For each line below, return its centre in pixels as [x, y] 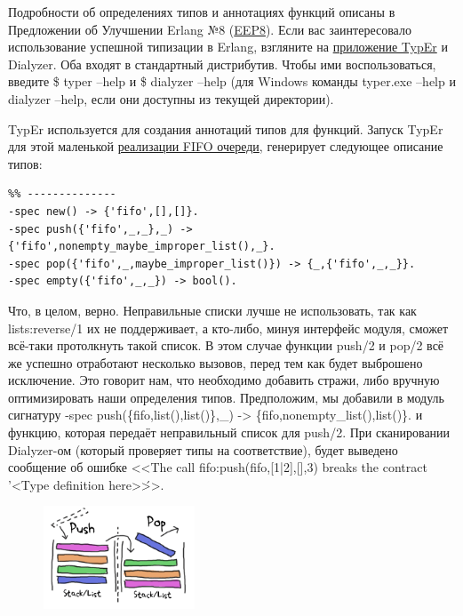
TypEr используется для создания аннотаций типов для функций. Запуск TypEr [226, 128]
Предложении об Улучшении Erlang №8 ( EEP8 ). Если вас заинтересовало [210, 29]
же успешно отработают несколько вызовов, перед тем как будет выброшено [216, 362]
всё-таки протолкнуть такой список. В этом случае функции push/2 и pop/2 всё [226, 345]
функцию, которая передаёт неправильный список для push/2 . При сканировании [229, 432]
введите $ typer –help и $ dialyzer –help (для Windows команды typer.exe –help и [232, 81]
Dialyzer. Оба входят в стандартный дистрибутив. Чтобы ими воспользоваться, [222, 64]
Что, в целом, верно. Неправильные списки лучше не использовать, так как [212, 310]
